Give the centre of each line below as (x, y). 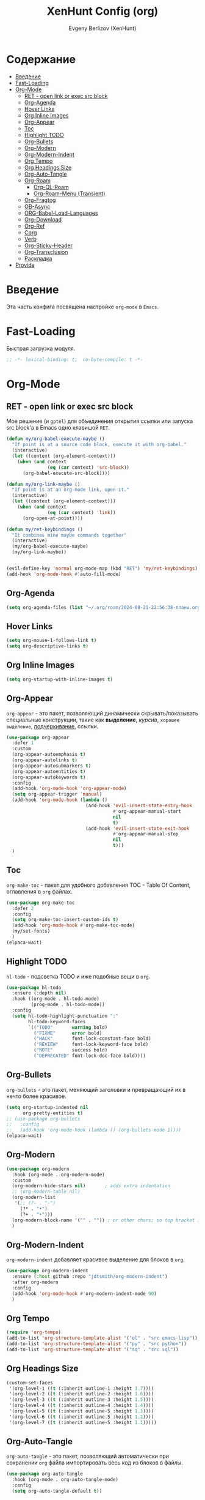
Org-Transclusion (46, 252)
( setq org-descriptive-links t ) (47, 646)
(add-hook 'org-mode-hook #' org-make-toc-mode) (74, 925)
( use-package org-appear (38, 737)
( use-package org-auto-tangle (45, 1474)
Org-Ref (34, 226)
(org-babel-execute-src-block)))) (67, 473)
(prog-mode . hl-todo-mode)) (68, 1005)
